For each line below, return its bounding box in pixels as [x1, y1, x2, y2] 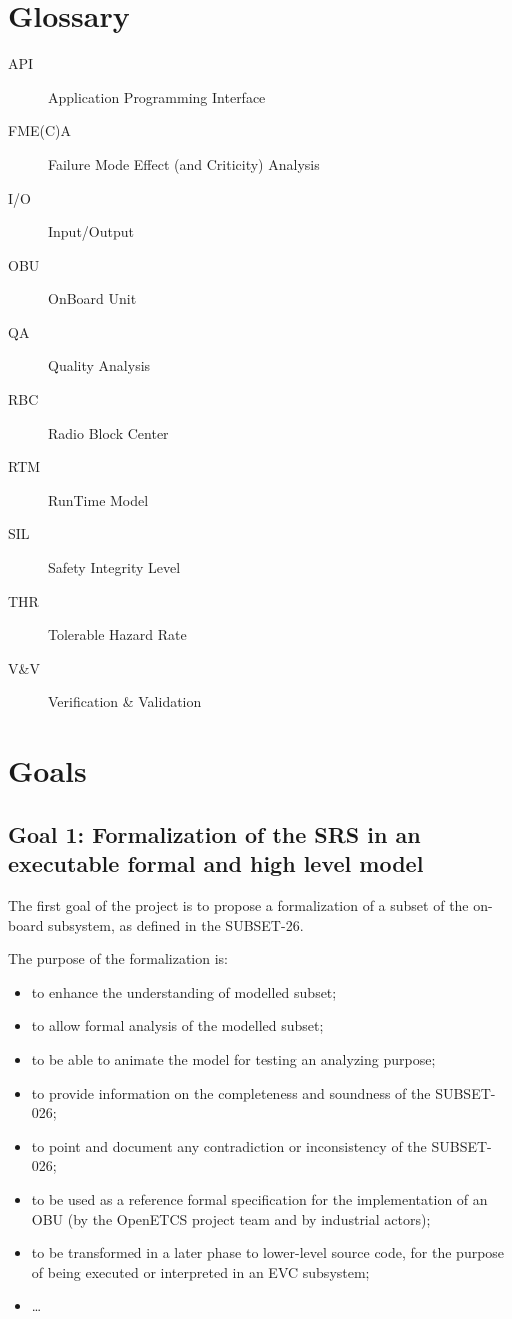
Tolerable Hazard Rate [48, 624, 187, 645]
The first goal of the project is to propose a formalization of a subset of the [8, 894, 469, 915]
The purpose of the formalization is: [8, 948, 228, 969]
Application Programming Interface [48, 86, 266, 107]
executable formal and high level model [8, 848, 424, 879]
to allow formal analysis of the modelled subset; [31, 1015, 324, 1036]
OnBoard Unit [48, 288, 137, 309]
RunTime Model [48, 489, 149, 510]
